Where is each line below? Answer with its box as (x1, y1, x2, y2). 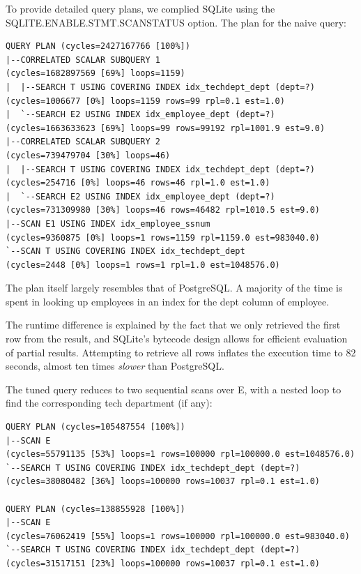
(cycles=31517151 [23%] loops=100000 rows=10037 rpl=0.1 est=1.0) (6, 558, 321, 568)
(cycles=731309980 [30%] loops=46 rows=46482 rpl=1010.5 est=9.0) (6, 205, 321, 216)
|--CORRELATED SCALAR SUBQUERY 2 (6, 137, 160, 147)
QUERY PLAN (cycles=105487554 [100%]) (6, 422, 185, 432)
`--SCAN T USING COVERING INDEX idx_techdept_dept (6, 246, 245, 257)
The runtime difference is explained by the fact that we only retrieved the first (6, 317, 341, 332)
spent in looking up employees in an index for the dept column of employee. (6, 294, 330, 308)
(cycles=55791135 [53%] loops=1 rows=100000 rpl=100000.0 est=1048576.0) (6, 449, 355, 460)
